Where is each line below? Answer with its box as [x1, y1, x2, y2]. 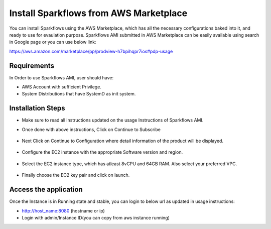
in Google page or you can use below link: [9, 39, 96, 45]
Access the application [9, 185, 83, 194]
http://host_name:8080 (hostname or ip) [22, 207, 105, 213]
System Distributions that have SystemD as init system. [22, 91, 136, 97]
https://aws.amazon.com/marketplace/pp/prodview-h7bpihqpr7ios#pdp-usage [9, 48, 173, 54]
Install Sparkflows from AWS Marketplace [9, 8, 188, 19]
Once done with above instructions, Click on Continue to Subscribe [22, 126, 161, 133]
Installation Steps [9, 104, 65, 112]
